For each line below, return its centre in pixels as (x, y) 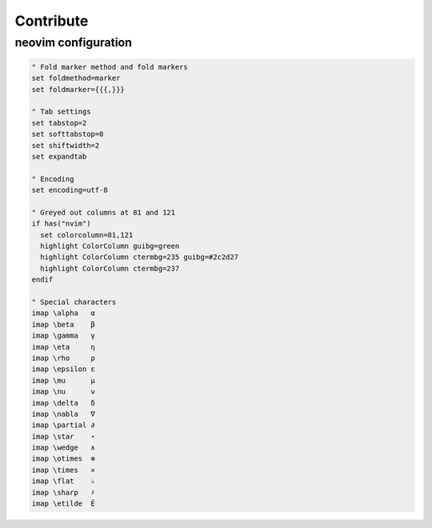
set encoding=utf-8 (70, 190)
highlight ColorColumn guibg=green (110, 246)
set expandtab (59, 156)
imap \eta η (64, 347)
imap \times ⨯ (64, 470)
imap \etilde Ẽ (64, 504)
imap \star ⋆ (64, 436)
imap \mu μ (64, 380)
